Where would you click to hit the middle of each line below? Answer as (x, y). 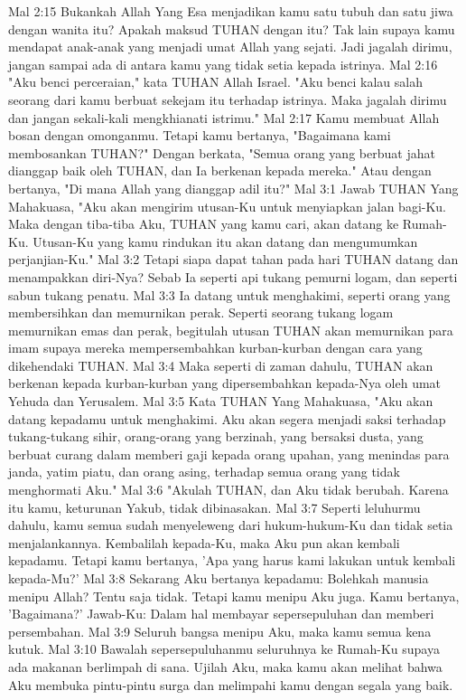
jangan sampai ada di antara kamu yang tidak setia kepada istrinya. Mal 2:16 (223, 64)
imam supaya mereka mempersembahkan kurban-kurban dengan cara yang (215, 348)
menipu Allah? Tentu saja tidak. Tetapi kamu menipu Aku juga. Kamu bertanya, (234, 596)
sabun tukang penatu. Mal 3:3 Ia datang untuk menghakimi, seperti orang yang (229, 294)
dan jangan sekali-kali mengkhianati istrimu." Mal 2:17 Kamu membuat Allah (224, 117)
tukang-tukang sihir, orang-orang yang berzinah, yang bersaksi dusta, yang (216, 436)
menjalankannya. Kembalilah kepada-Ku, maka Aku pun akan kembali (204, 542)
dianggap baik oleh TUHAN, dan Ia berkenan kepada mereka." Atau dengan (220, 170)
